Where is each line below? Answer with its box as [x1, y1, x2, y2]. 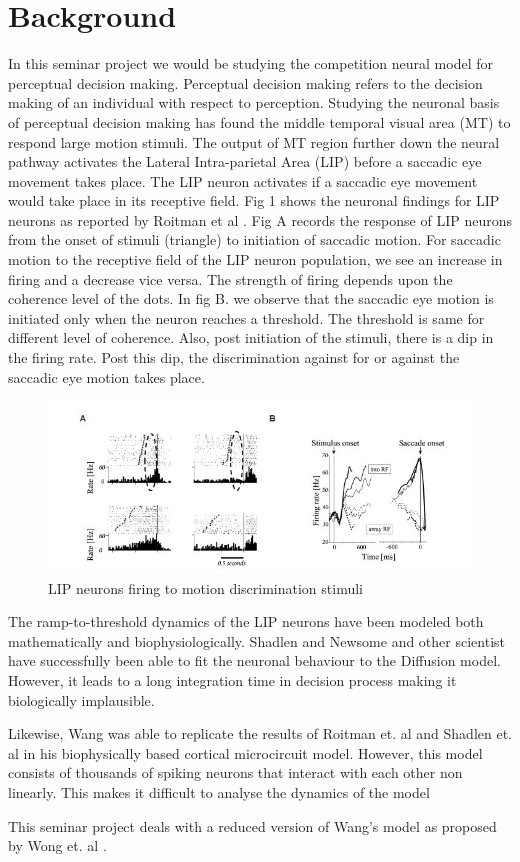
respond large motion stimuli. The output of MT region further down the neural [8, 131, 500, 152]
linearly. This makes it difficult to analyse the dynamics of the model [8, 781, 430, 802]
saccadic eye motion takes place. [8, 366, 205, 387]
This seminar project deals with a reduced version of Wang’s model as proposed [8, 815, 497, 836]
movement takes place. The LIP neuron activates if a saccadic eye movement [8, 170, 478, 191]
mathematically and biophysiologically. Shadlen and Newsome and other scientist [8, 630, 505, 651]
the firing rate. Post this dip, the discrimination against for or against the [8, 347, 460, 368]
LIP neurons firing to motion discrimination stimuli [48, 577, 363, 598]
